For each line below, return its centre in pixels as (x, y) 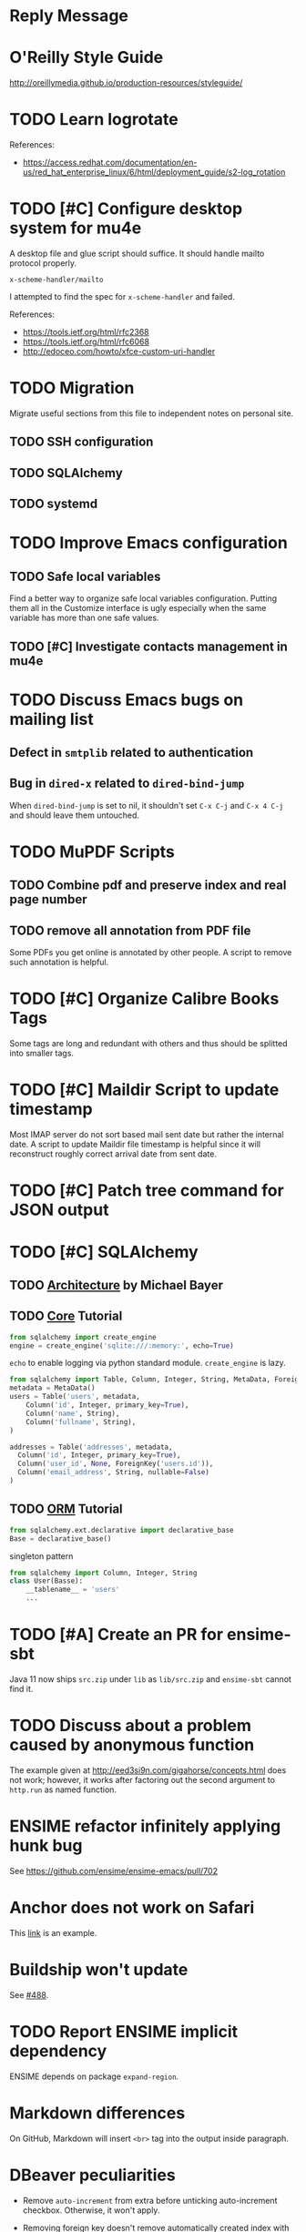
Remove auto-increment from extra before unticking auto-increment (150, 2200)
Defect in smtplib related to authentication (132, 753)
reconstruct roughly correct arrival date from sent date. (113, 1154)
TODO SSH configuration (82, 442)
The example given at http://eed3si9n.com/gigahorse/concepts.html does (148, 1770)
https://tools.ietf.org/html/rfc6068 (86, 341)
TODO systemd (54, 504)
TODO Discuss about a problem (131, 1726)
